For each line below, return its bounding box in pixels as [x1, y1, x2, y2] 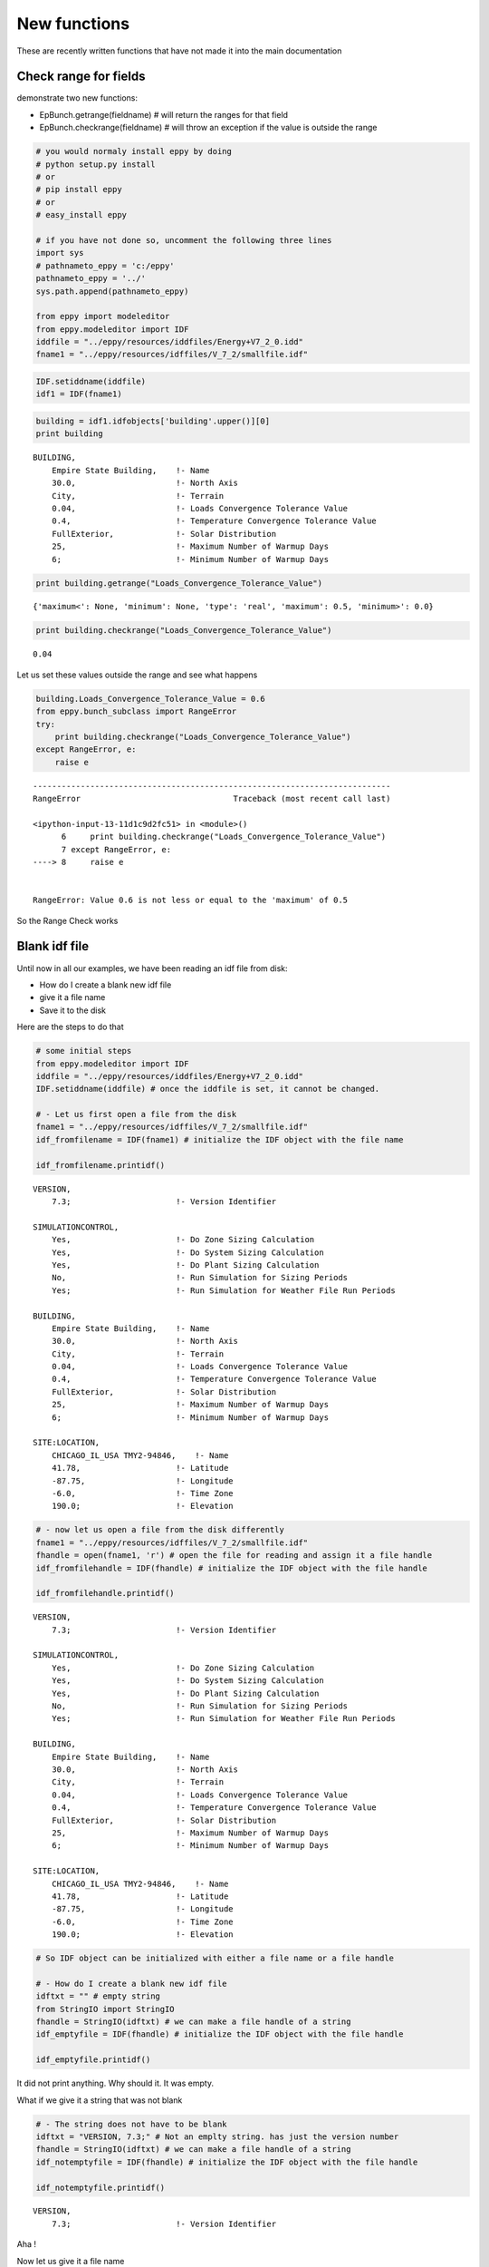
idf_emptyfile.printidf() [35, 2055, 151, 2065]
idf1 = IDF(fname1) [35, 389, 122, 399]
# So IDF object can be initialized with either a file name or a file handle [35, 1953, 394, 1963]
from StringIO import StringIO [35, 2004, 176, 2014]
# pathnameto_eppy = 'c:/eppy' [35, 260, 176, 271]
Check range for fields [16, 69, 146, 84]
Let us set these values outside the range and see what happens [16, 669, 258, 680]
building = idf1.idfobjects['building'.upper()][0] [35, 416, 271, 426]
